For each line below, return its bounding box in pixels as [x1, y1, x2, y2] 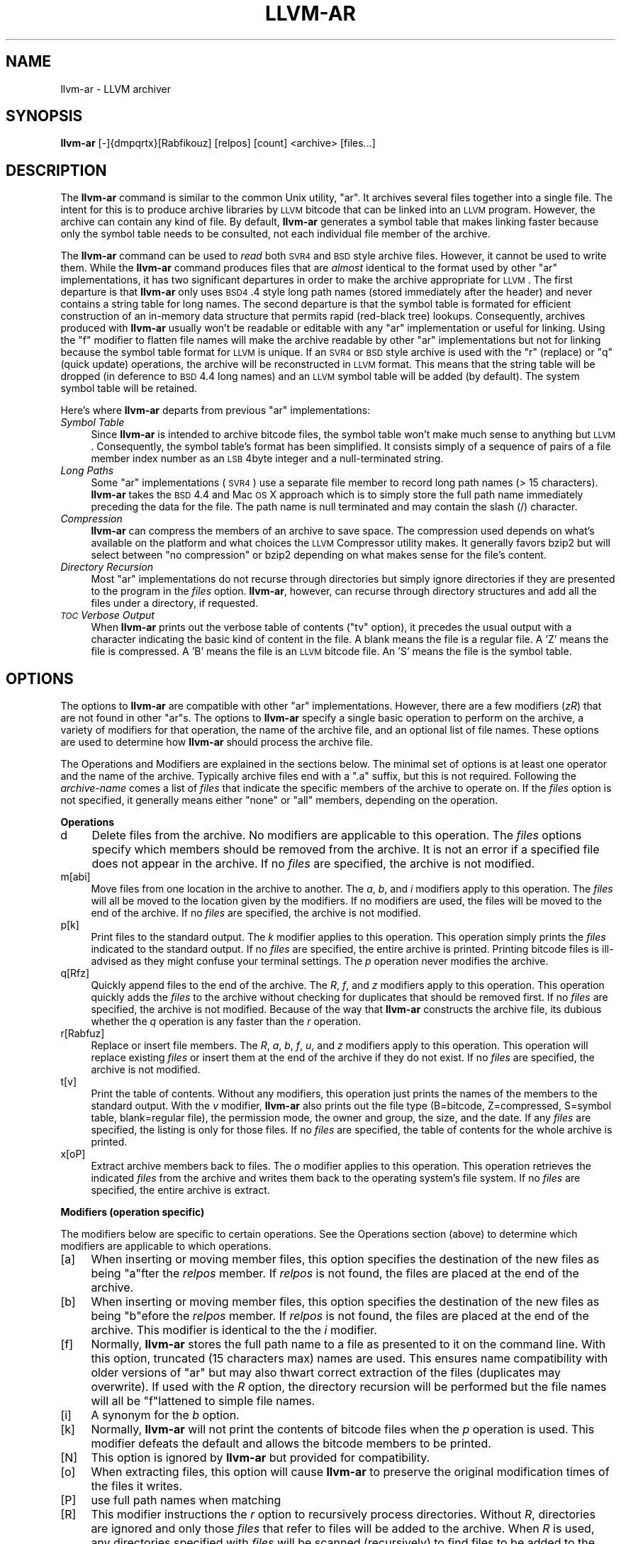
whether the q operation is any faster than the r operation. [91, 1015, 362, 1028]
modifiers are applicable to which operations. [60, 1240, 272, 1253]
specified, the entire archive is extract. [91, 1184, 270, 1197]
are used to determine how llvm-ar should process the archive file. [60, 736, 373, 749]
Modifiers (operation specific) [60, 1206, 205, 1219]
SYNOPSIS [6, 107, 83, 125]
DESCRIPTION [6, 161, 107, 179]
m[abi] [60, 871, 91, 883]
